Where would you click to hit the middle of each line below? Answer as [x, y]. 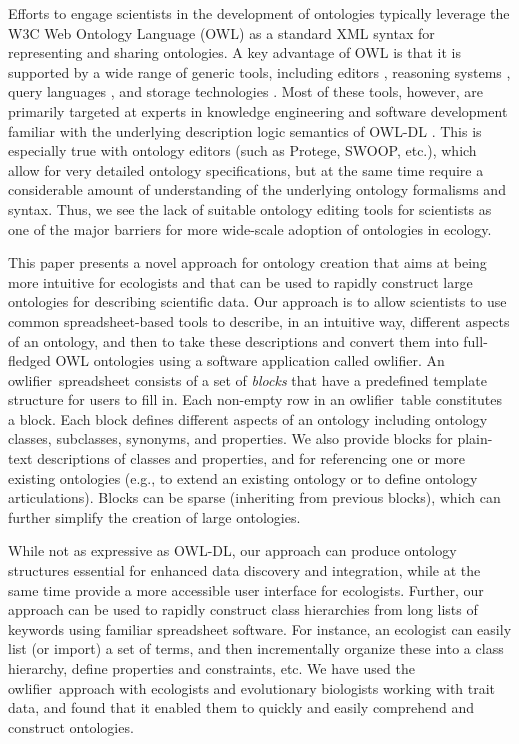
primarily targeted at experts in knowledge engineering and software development [258, 110]
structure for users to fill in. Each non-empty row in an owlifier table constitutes [255, 399]
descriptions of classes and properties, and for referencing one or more [251, 458]
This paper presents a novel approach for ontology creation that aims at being [247, 262]
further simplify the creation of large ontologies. [154, 516]
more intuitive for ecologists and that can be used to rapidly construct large [240, 281]
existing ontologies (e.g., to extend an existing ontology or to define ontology [243, 477]
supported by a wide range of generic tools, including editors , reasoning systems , [259, 71]
